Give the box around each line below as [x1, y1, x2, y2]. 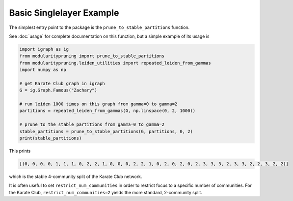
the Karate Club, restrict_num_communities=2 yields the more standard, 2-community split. [9, 189, 202, 195]
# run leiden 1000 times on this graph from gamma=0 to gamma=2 [19, 101, 178, 107]
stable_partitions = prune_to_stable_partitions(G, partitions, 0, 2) [19, 129, 193, 134]
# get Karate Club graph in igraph [19, 81, 105, 86]
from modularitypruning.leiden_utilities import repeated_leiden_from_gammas [19, 60, 211, 66]
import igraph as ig [19, 46, 69, 52]
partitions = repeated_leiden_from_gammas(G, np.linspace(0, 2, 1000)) [19, 108, 196, 113]
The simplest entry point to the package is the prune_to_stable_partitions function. [9, 24, 190, 30]
